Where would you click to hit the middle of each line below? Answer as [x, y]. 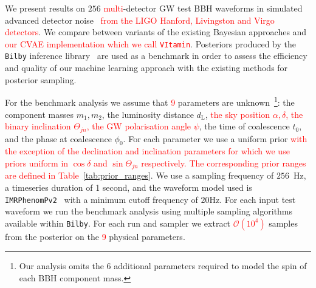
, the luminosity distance [148, 114]
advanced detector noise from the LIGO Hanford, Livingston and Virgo [140, 20]
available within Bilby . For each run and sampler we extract [118, 223]
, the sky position [238, 114]
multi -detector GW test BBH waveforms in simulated [203, 8]
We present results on [45, 8]
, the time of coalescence [244, 126]
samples [283, 223]
